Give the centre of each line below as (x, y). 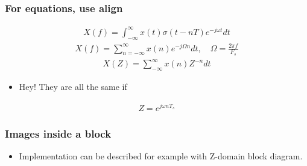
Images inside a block (58, 133)
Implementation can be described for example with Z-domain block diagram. (161, 156)
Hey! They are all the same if (73, 87)
